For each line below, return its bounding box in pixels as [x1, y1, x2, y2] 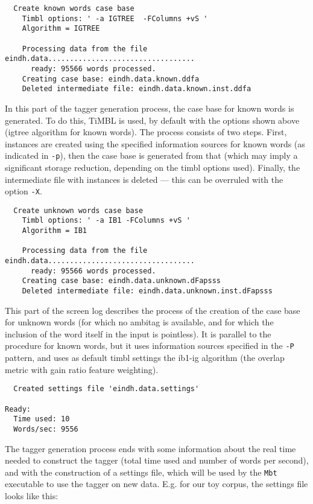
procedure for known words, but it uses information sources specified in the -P [5, 339, 294, 352]
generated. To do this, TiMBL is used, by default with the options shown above [5, 113, 300, 126]
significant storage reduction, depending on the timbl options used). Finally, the [5, 161, 300, 173]
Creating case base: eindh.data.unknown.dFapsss [22, 276, 221, 285]
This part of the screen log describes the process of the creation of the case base [5, 304, 300, 316]
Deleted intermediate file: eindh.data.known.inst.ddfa [22, 85, 251, 94]
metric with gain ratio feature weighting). [5, 363, 159, 375]
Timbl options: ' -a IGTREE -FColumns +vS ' [22, 14, 208, 23]
